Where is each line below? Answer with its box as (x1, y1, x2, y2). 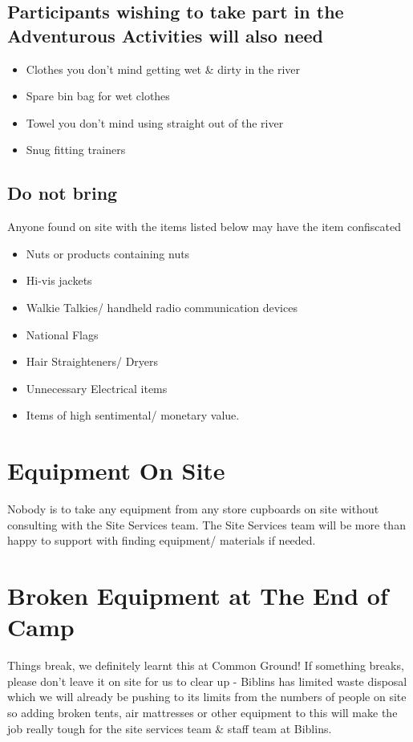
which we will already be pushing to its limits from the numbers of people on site (7, 688, 407, 705)
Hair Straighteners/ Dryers (26, 353, 159, 370)
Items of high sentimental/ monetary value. (26, 407, 240, 424)
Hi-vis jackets (26, 272, 92, 289)
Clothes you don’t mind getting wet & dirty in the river (26, 60, 301, 77)
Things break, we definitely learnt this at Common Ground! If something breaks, (7, 657, 404, 674)
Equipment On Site (7, 454, 225, 487)
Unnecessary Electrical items (26, 379, 168, 396)
